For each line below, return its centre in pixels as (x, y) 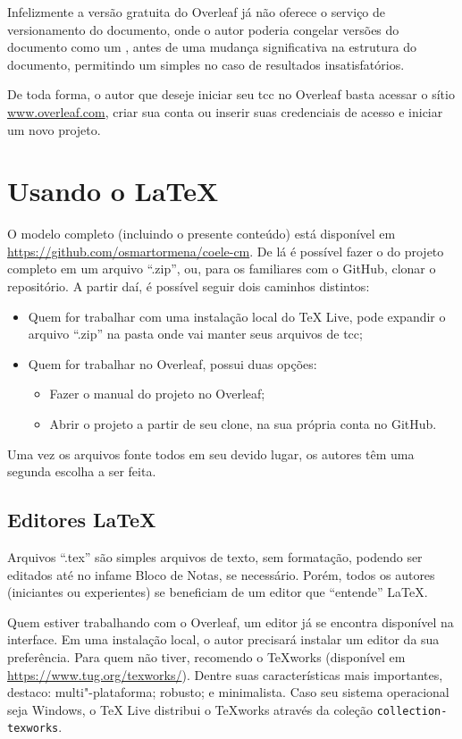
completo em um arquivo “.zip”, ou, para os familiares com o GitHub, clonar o (222, 269)
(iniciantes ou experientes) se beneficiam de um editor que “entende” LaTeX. (218, 592)
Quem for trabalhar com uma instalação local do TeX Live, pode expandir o (237, 316)
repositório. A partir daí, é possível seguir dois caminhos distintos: (189, 286)
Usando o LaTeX (113, 191)
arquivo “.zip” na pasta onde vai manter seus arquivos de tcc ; (195, 334)
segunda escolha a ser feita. (82, 471)
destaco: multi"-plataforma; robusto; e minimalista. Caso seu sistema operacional (228, 692)
